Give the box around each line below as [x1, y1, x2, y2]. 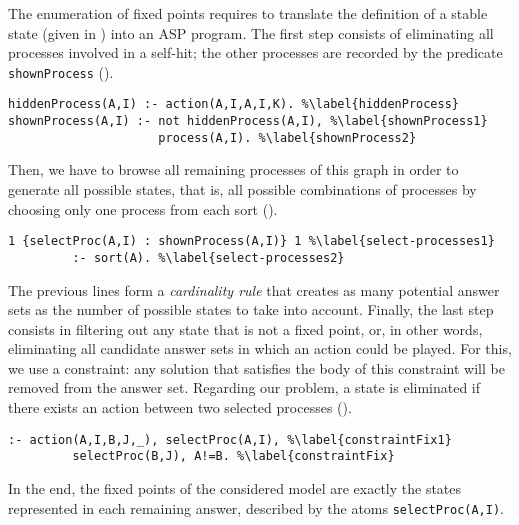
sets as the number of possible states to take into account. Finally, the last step [8, 299, 494, 320]
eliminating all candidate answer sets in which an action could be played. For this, [8, 338, 512, 359]
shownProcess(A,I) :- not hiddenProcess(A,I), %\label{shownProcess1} [8, 114, 488, 129]
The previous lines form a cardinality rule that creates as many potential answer [8, 279, 500, 300]
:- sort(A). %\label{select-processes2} [72, 250, 345, 265]
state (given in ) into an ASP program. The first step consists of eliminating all [8, 22, 494, 43]
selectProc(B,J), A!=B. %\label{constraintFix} [72, 449, 395, 464]
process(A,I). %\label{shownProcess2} [158, 130, 417, 145]
